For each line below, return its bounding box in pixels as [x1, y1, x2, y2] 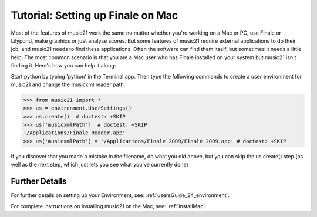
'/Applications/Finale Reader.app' [23, 130, 126, 136]
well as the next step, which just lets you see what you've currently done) [11, 161, 189, 168]
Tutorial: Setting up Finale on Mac [11, 9, 178, 22]
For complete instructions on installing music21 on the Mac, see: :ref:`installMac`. [11, 202, 207, 209]
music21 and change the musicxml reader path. [11, 81, 126, 88]
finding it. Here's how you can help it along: [11, 62, 116, 69]
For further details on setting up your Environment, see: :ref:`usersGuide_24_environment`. [11, 192, 230, 199]
